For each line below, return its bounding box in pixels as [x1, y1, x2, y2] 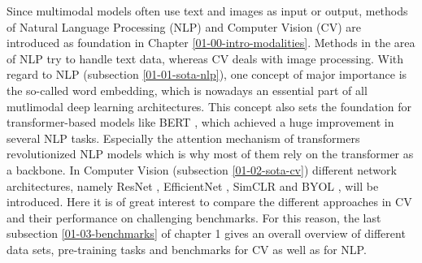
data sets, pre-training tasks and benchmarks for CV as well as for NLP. [7, 240, 367, 257]
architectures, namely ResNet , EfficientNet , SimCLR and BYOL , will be [7, 177, 379, 194]
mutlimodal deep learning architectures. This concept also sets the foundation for [7, 97, 411, 114]
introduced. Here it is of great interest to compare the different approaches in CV [7, 193, 412, 210]
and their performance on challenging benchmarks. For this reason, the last [7, 209, 381, 226]
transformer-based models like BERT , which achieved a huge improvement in [7, 114, 394, 131]
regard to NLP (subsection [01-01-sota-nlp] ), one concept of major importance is [7, 66, 407, 83]
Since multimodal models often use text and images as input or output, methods [7, 2, 408, 19]
